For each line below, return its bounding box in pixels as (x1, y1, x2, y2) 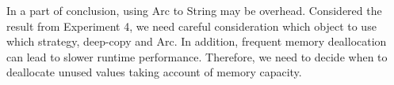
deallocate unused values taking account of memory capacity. (6, 64, 302, 80)
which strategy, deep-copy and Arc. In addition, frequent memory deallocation (6, 33, 387, 50)
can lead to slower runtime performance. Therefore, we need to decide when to (6, 48, 388, 65)
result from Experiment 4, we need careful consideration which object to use (6, 17, 377, 34)
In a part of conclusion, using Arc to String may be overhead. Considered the (6, 2, 382, 18)
